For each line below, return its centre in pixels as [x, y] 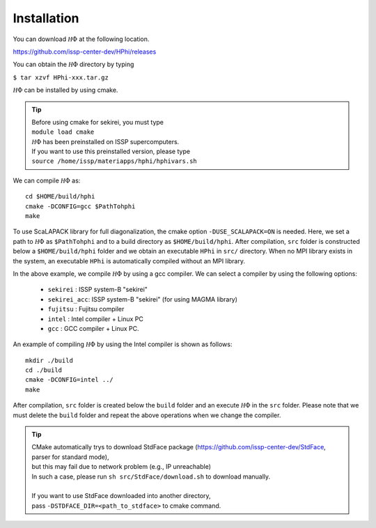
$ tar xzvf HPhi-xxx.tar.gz [61, 77]
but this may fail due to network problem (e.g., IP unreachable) [122, 467]
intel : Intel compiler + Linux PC [96, 319]
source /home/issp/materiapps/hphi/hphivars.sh [115, 161]
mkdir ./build [49, 360]
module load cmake [63, 132]
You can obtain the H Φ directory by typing [73, 64]
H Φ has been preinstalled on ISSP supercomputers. [105, 141]
